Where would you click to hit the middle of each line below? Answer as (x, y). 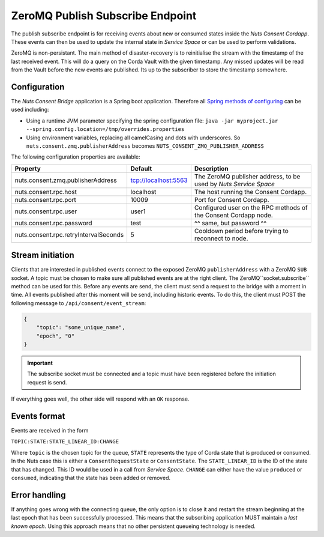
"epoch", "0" (55, 336)
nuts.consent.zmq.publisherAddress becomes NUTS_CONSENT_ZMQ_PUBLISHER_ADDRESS (145, 146)
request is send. (47, 382)
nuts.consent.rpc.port (45, 199)
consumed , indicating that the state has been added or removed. (91, 478)
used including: (30, 110)
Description (211, 168)
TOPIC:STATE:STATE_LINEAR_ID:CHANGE (65, 442)
